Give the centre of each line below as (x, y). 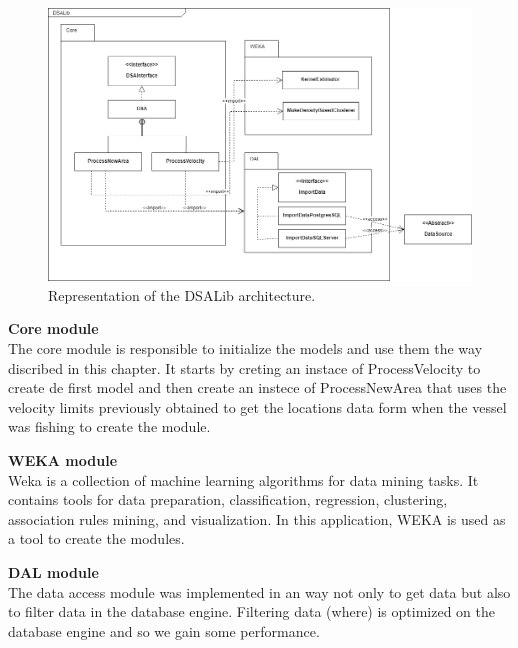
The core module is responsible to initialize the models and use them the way (245, 348)
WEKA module (63, 460)
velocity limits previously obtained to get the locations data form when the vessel (257, 406)
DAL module (53, 572)
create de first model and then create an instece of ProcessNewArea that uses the (257, 387)
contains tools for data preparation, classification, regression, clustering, (228, 499)
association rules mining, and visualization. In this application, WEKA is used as (257, 518)
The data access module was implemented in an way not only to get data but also (259, 591)
